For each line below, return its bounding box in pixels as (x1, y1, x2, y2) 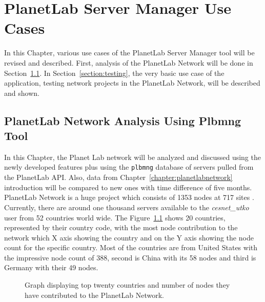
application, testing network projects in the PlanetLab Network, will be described (4, 77, 260, 88)
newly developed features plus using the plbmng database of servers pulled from (4, 162, 254, 172)
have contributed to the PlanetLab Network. (25, 289, 164, 300)
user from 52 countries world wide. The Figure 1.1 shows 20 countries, (4, 212, 226, 223)
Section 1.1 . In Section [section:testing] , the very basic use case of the (4, 67, 225, 78)
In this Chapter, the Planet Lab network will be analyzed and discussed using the (4, 151, 261, 162)
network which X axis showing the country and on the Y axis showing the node (4, 232, 254, 243)
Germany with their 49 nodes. (4, 262, 98, 273)
